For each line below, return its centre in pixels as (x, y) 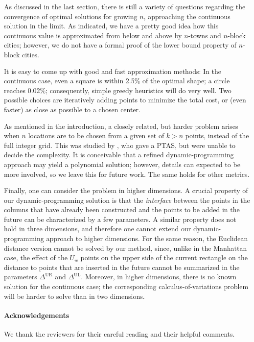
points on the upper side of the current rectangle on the (164, 257)
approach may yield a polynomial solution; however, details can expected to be (122, 164)
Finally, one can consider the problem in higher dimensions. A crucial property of (126, 190)
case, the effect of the (36, 257)
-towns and (205, 35)
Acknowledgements (37, 315)
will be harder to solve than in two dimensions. (74, 296)
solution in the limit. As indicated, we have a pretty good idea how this (111, 26)
